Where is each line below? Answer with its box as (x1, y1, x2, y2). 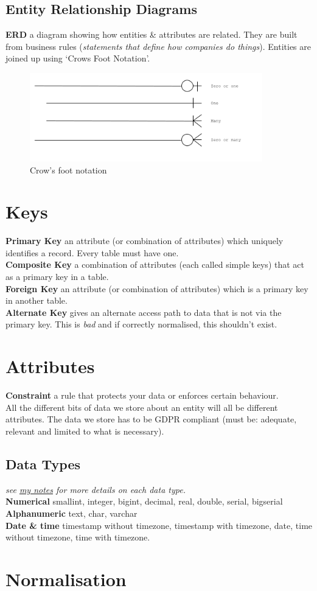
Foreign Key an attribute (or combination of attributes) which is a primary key (5, 282, 308, 295)
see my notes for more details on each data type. (5, 483, 186, 495)
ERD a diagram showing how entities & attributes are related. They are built (5, 28, 298, 41)
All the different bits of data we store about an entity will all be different (5, 400, 278, 413)
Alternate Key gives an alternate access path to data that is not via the (5, 306, 282, 318)
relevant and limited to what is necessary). (5, 424, 164, 437)
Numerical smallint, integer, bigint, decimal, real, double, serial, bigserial (5, 495, 283, 508)
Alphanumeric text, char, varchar (5, 506, 138, 519)
